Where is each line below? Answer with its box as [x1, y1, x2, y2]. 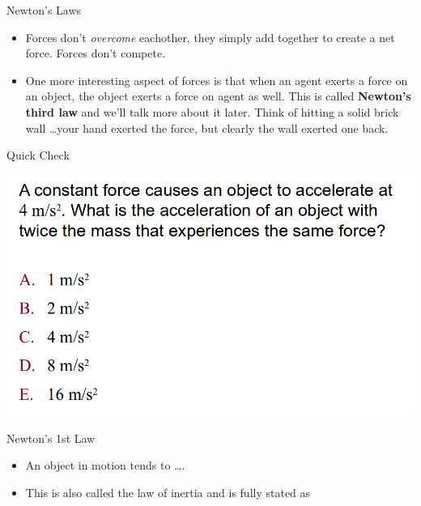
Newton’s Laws [6, 2, 82, 18]
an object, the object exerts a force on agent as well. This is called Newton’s [25, 87, 411, 104]
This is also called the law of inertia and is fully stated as [25, 484, 311, 501]
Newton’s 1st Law [6, 429, 96, 446]
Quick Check [6, 147, 70, 164]
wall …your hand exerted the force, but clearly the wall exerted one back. [25, 119, 389, 136]
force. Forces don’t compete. [25, 45, 166, 62]
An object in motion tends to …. [25, 457, 185, 474]
